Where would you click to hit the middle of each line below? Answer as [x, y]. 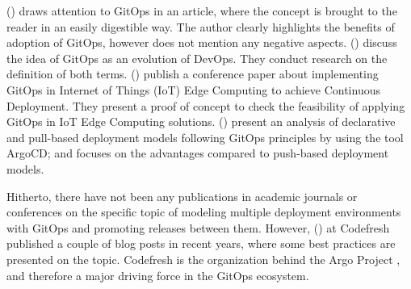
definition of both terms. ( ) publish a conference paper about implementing [193, 74]
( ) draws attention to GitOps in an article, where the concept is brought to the [202, 10]
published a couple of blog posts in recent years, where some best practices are [201, 243]
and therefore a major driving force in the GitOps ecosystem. [158, 275]
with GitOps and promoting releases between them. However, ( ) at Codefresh [198, 227]
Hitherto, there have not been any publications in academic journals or [182, 196]
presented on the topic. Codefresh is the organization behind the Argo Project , [203, 259]
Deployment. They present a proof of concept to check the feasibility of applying [206, 105]
